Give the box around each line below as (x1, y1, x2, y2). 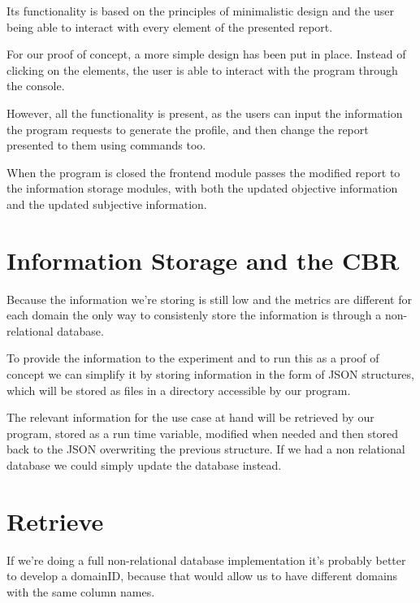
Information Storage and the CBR (6, 243, 400, 276)
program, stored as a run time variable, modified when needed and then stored (6, 424, 398, 441)
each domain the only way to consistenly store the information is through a (6, 306, 382, 323)
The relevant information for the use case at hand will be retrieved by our (6, 409, 375, 426)
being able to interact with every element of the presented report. (6, 18, 333, 35)
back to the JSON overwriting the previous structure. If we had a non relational (6, 440, 405, 458)
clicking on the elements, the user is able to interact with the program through (6, 61, 398, 78)
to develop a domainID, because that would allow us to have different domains (6, 567, 398, 584)
